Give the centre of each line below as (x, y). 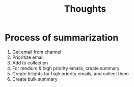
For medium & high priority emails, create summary (66, 68)
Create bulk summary (35, 79)
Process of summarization (62, 38)
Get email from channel (37, 52)
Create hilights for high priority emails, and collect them (71, 73)
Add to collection (30, 62)
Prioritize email (28, 57)
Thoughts (85, 9)
